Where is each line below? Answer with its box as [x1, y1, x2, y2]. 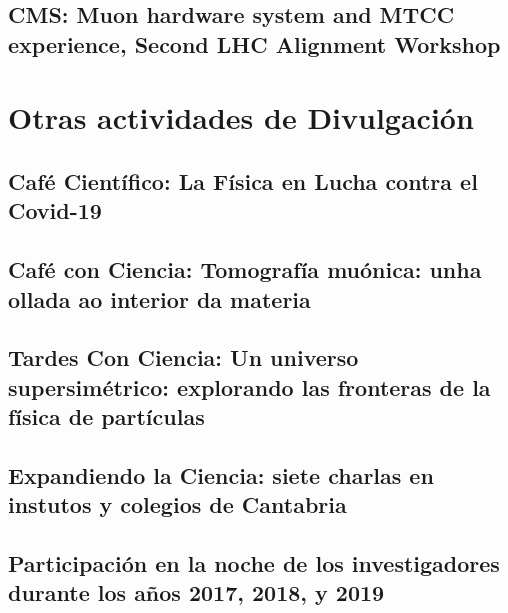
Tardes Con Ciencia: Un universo [8, 342, 359, 373]
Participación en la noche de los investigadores [8, 548, 500, 579]
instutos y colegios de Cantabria [8, 489, 347, 520]
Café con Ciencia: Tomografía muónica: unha [8, 254, 482, 285]
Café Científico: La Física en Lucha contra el [8, 165, 478, 196]
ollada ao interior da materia [8, 283, 311, 314]
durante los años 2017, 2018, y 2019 [8, 577, 385, 608]
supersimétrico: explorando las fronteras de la [8, 371, 491, 402]
